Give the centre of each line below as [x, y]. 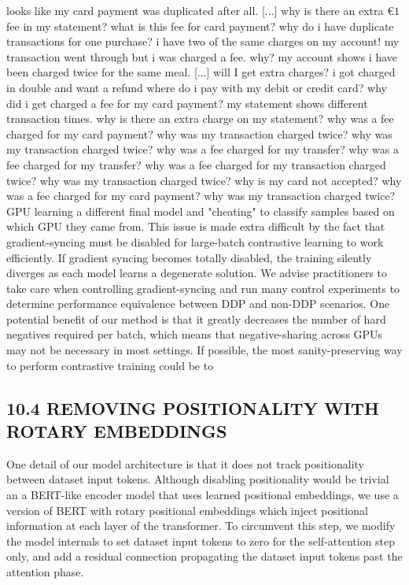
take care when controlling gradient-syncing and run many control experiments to [203, 288]
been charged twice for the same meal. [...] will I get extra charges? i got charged [201, 72]
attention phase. [45, 572]
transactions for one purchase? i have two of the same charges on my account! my [203, 41]
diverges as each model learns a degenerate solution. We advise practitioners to [197, 273]
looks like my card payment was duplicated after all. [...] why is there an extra [195, 10]
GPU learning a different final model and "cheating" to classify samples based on [201, 211]
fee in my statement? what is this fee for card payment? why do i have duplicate [200, 26]
